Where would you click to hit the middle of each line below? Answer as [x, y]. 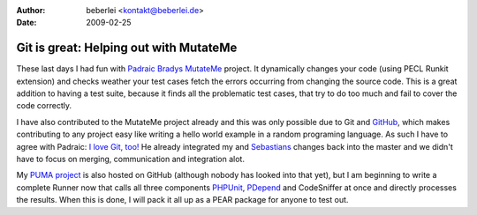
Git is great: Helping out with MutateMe [127, 48]
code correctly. [44, 106]
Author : [31, 10]
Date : [26, 23]
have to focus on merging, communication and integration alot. [130, 159]
